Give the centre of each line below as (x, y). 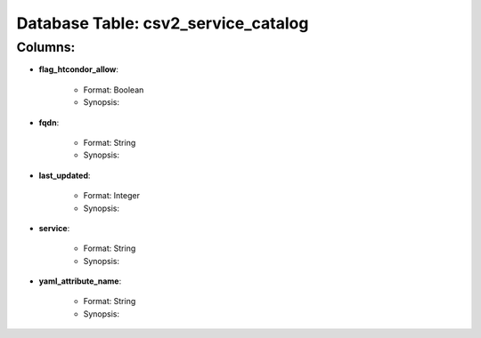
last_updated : (65, 175)
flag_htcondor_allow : (79, 69)
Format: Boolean (114, 90)
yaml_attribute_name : (80, 281)
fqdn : (49, 122)
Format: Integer (111, 196)
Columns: (46, 47)
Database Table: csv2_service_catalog (163, 23)
